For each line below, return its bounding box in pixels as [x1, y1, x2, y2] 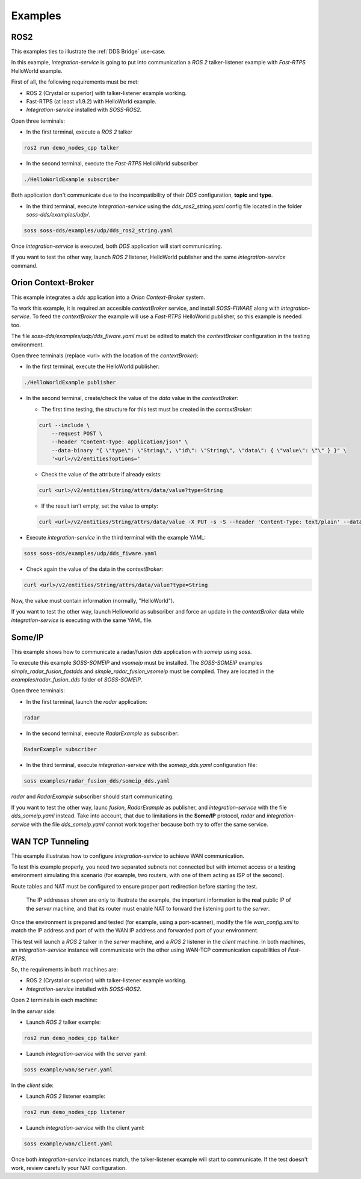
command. [11, 262, 38, 269]
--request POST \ [51, 430, 103, 437]
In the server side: [11, 1008, 57, 1015]
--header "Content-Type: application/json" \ [51, 439, 188, 445]
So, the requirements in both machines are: [11, 965, 119, 973]
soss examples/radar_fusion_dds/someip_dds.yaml [23, 777, 170, 784]
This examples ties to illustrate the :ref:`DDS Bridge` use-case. [11, 48, 166, 55]
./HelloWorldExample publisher [23, 379, 117, 386]
